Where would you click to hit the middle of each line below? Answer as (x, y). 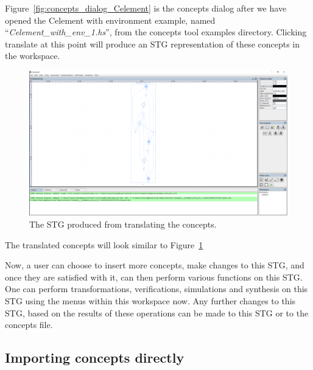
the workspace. (33, 56)
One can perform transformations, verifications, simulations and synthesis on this (156, 289)
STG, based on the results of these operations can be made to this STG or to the (157, 312)
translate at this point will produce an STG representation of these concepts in (153, 44)
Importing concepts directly (95, 358)
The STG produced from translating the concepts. (123, 224)
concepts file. (29, 325)
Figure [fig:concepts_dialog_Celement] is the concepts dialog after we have (146, 8)
